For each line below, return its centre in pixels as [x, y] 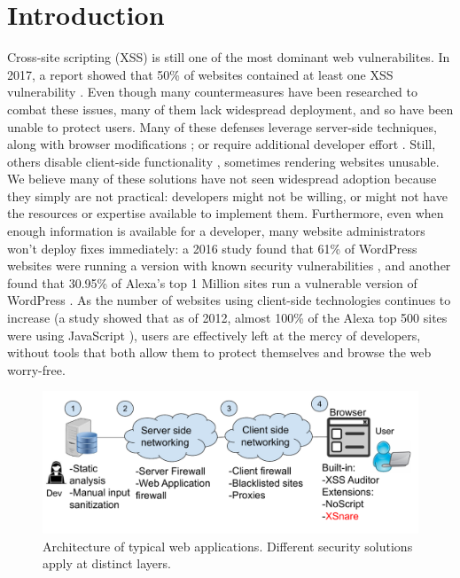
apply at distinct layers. [107, 563]
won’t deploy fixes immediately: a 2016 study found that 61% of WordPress [212, 248]
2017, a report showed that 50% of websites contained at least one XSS [200, 74]
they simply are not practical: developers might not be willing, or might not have [227, 195]
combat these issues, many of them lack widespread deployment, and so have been [230, 109]
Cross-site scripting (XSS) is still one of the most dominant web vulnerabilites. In [229, 57]
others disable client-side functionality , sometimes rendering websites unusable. [223, 161]
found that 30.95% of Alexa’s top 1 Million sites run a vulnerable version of [212, 282]
